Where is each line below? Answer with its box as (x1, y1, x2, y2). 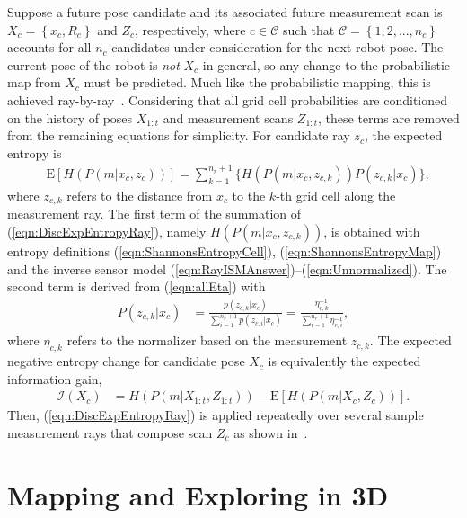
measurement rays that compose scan (7, 423, 213, 442)
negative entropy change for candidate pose (7, 352, 245, 371)
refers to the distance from (66, 185, 213, 204)
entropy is (7, 143, 62, 162)
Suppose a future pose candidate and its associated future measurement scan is (7, 3, 443, 21)
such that (283, 20, 335, 39)
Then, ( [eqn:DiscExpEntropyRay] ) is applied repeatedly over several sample (7, 406, 424, 424)
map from (7, 73, 61, 92)
